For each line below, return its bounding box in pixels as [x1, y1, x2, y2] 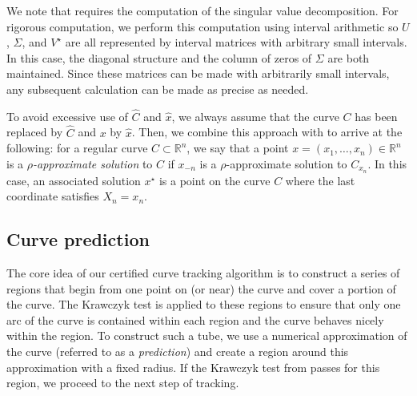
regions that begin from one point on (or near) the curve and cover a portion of [6, 280, 396, 297]
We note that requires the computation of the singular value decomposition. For [6, 2, 399, 18]
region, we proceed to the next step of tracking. [6, 374, 239, 391]
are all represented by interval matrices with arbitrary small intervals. [65, 34, 407, 51]
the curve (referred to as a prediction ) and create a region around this [6, 343, 349, 359]
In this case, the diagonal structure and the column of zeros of [6, 49, 312, 66]
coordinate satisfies [6, 188, 99, 204]
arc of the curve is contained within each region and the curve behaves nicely [6, 311, 384, 328]
